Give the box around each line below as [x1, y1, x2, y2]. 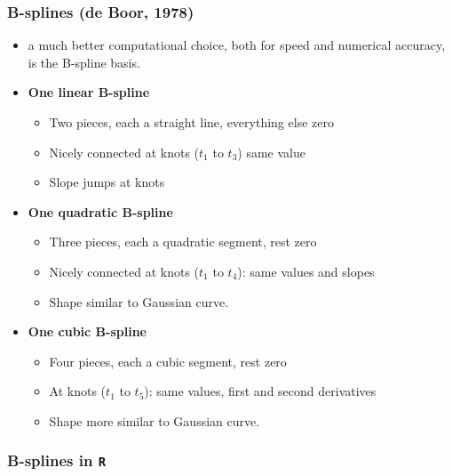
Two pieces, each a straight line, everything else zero [49, 113, 334, 131]
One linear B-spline [28, 83, 150, 101]
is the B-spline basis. [28, 52, 140, 71]
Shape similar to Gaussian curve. [49, 292, 229, 311]
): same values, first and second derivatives [144, 382, 377, 400]
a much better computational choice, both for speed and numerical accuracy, [28, 36, 446, 54]
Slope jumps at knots [49, 173, 165, 191]
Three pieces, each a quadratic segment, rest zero [49, 232, 317, 251]
